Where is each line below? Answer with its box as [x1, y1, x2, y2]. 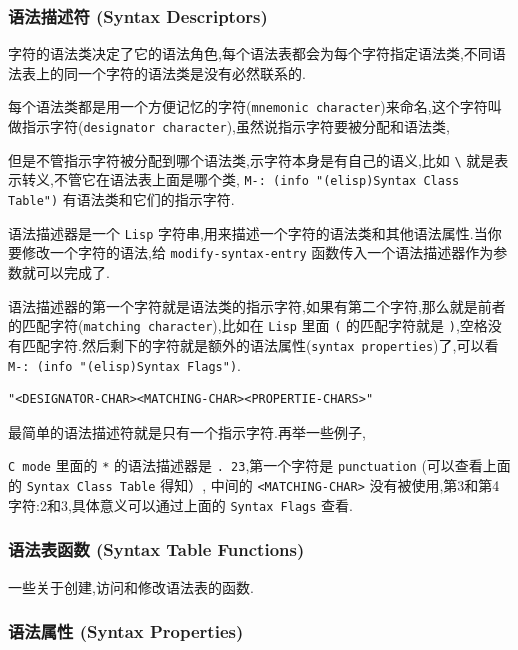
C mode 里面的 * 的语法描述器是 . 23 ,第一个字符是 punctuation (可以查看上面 [8, 455, 511, 476]
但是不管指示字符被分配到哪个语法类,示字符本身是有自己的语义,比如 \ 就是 [8, 149, 495, 170]
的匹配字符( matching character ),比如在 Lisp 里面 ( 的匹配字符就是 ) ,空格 [8, 315, 488, 336]
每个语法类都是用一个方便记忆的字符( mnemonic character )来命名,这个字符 [8, 96, 488, 117]
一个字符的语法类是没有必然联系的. [77, 62, 306, 83]
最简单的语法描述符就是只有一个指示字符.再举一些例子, [8, 421, 366, 442]
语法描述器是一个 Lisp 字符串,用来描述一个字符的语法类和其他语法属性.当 [8, 222, 488, 243]
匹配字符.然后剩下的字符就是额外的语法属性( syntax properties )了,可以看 [21, 334, 499, 355]
